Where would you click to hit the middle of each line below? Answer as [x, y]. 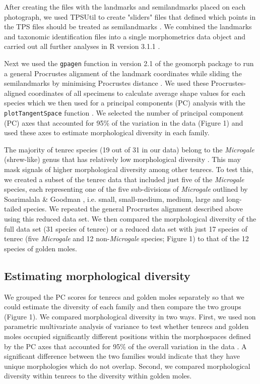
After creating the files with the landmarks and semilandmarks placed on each [125, 7]
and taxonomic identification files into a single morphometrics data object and [125, 36]
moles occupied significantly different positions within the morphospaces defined [127, 336]
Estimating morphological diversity [97, 275]
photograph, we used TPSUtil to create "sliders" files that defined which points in [130, 16]
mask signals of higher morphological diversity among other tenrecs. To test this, [129, 169]
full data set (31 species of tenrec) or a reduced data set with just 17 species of [126, 228]
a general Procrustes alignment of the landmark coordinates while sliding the [123, 73]
